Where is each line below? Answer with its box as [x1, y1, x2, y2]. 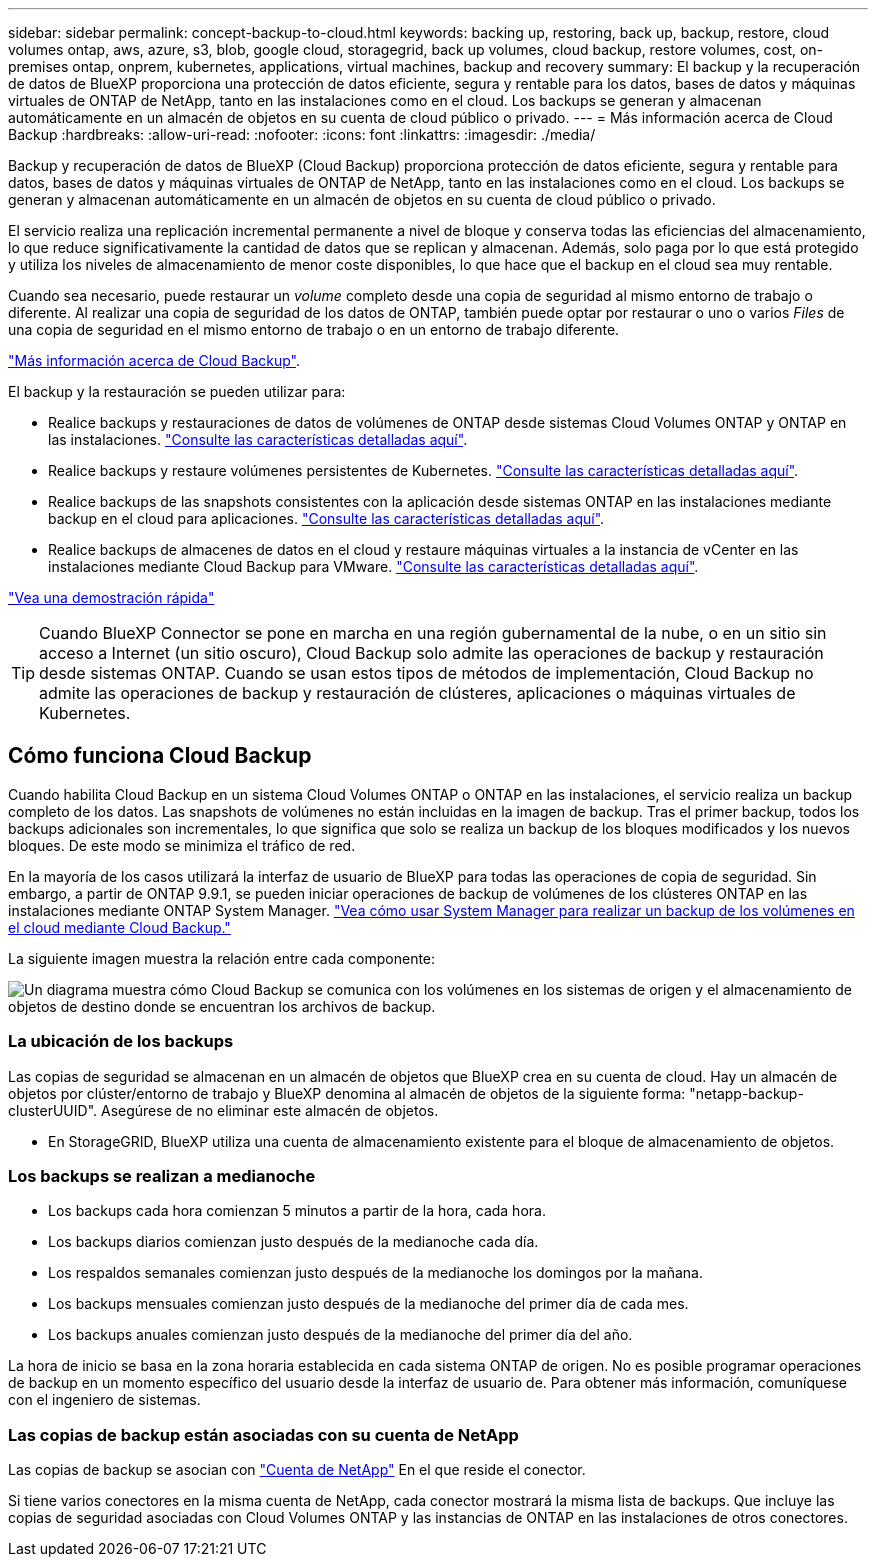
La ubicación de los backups [8, 1031, 234, 1052]
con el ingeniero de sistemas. [8, 1391, 201, 1409]
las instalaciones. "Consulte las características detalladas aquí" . [48, 431, 468, 448]
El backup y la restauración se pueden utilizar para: [8, 383, 346, 400]
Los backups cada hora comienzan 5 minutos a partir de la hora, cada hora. [48, 1202, 546, 1220]
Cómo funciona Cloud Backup [8, 743, 312, 769]
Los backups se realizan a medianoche [8, 1165, 316, 1186]
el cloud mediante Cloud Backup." [8, 918, 231, 936]
